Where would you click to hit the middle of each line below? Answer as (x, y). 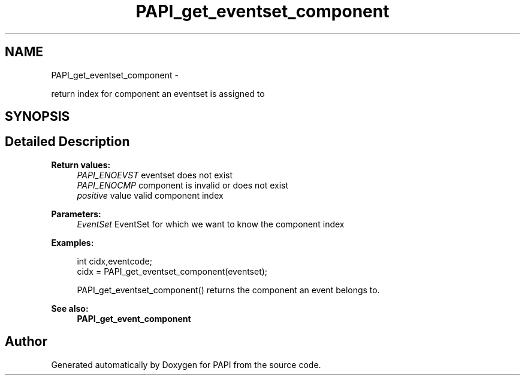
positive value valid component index (150, 195)
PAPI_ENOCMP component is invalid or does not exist (183, 185)
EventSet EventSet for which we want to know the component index (211, 224)
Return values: (81, 165)
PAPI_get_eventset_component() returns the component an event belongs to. (228, 290)
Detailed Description (67, 142)
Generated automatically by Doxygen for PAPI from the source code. (186, 364)
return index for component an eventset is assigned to (158, 93)
